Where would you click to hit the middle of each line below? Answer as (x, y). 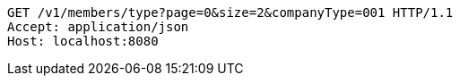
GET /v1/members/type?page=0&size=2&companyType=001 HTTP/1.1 (230, 12)
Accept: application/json (98, 27)
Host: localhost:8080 (83, 41)
